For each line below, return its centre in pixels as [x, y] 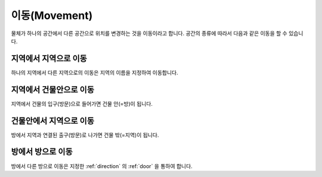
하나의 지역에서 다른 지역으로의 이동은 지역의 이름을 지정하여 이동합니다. [95, 72]
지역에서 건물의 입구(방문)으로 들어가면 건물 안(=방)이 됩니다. [82, 103]
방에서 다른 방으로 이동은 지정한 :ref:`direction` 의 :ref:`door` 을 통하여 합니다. [102, 166]
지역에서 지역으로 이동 [49, 59]
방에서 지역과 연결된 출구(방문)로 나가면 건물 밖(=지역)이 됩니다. [85, 135]
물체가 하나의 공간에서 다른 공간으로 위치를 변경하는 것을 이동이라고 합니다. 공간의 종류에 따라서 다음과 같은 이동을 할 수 [149, 33]
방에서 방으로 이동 [42, 152]
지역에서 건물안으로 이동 [53, 89]
